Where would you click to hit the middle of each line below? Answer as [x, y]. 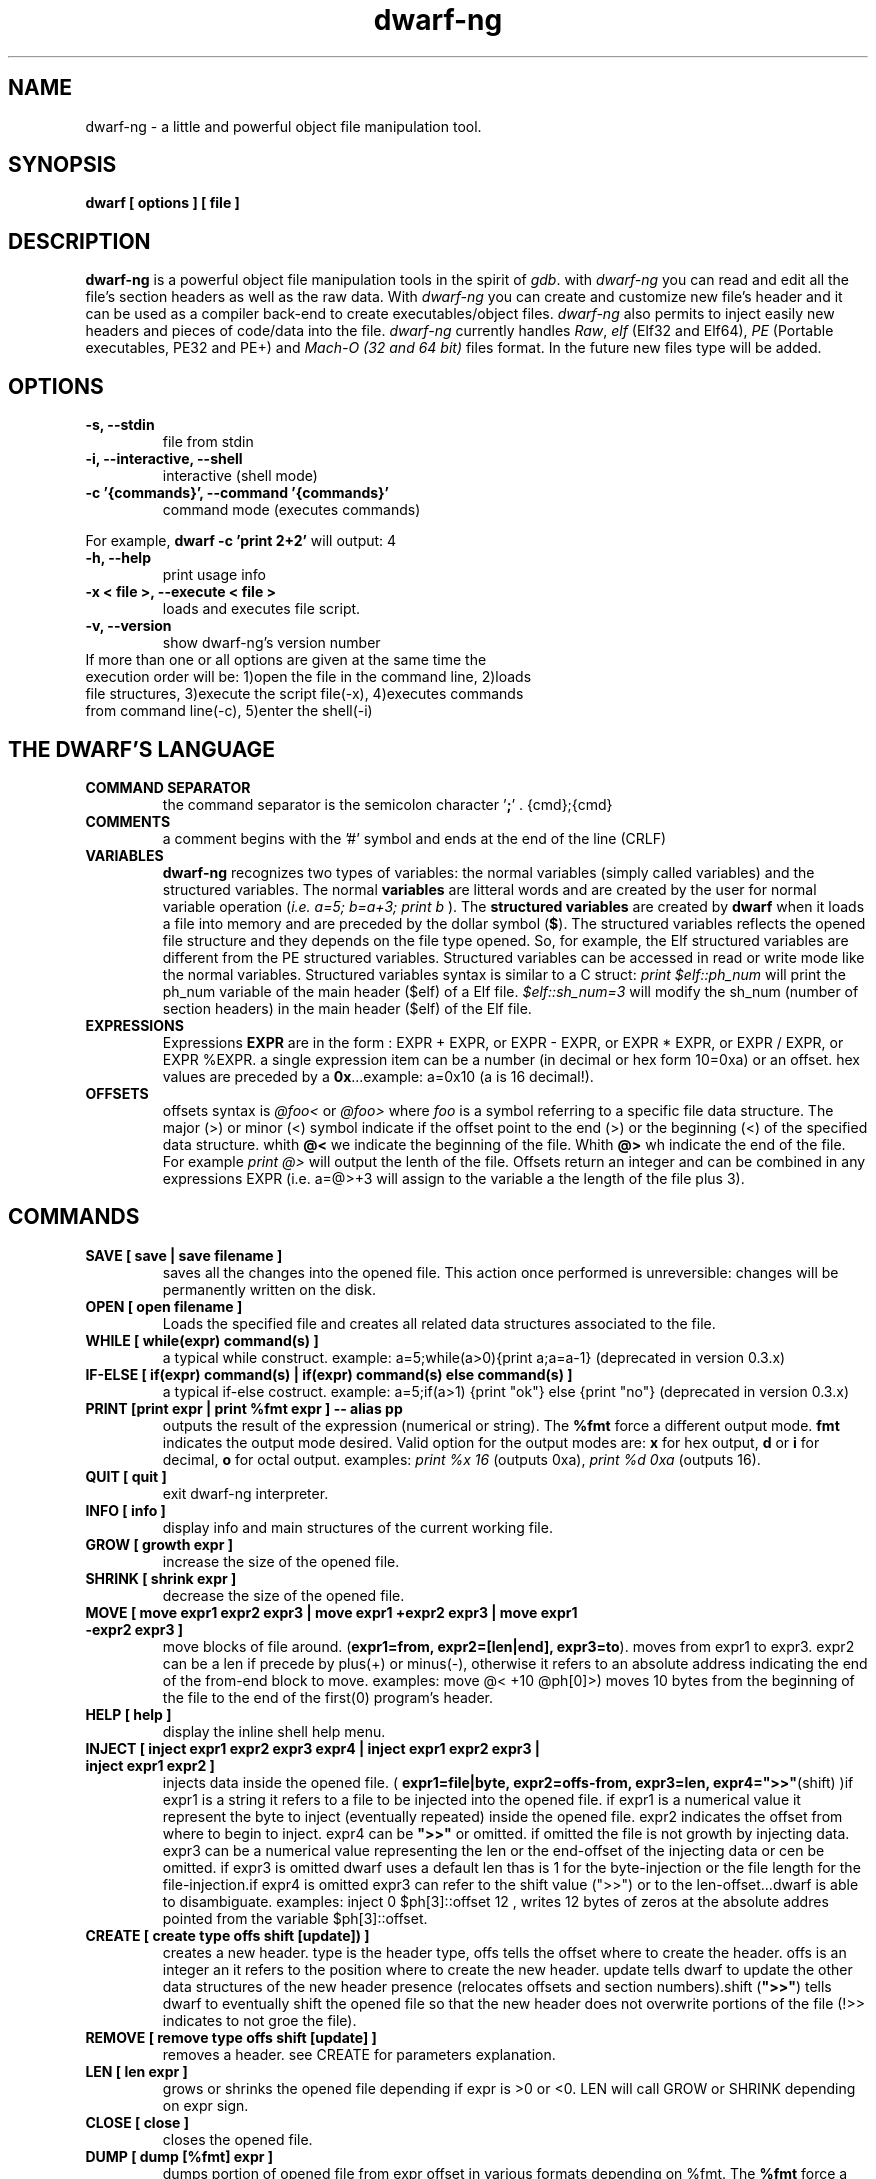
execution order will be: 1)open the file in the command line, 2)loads [308, 677]
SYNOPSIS [62, 165]
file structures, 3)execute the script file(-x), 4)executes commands [304, 694]
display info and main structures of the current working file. [357, 1527]
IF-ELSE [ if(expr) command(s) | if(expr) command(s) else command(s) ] [329, 1374]
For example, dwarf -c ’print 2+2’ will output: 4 [241, 541]
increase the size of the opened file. [281, 1561]
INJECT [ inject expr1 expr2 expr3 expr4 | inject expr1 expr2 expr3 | [313, 1748]
